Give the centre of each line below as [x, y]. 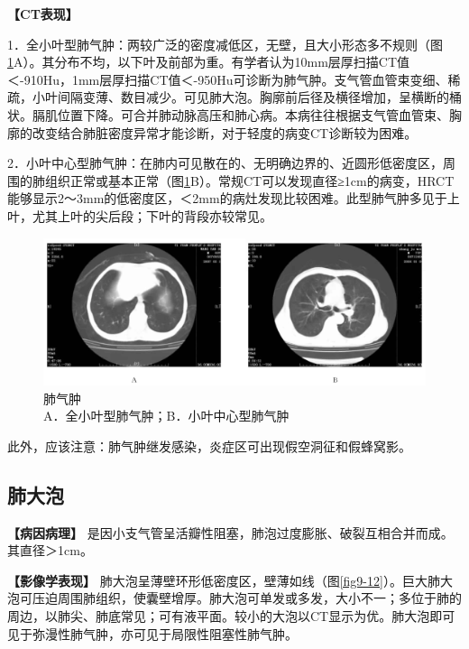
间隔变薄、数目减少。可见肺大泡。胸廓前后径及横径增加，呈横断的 [253, 97]
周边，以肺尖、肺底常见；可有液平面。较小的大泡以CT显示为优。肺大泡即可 [231, 616]
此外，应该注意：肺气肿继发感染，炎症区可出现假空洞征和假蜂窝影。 [209, 445]
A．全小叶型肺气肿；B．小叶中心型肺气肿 [166, 416]
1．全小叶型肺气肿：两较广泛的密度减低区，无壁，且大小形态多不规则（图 [225, 44]
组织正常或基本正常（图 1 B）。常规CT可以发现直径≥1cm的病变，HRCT [249, 180]
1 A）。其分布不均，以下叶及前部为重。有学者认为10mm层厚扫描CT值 [209, 62]
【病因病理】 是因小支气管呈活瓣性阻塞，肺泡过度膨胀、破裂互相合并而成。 [230, 532]
